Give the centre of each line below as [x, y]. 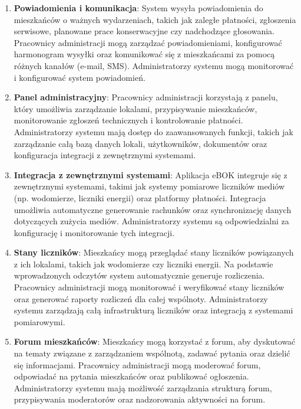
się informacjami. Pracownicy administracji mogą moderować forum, [137, 364]
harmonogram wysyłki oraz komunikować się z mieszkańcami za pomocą [144, 54]
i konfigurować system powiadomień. [80, 77]
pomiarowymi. [39, 321]
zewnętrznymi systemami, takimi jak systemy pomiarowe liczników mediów [149, 186]
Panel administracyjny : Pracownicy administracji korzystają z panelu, [146, 97]
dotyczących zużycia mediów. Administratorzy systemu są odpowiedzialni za [151, 221]
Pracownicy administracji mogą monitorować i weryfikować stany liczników [149, 287]
